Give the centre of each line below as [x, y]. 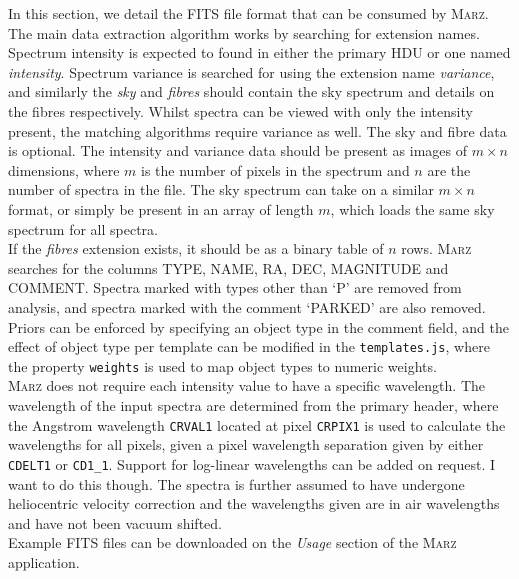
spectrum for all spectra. [83, 228]
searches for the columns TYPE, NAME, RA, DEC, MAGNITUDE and [228, 267]
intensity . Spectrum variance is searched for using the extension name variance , [251, 71]
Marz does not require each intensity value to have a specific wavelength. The [247, 385]
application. [44, 561]
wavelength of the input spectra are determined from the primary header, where [253, 405]
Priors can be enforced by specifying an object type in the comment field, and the [258, 326]
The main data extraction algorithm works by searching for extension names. [244, 32]
